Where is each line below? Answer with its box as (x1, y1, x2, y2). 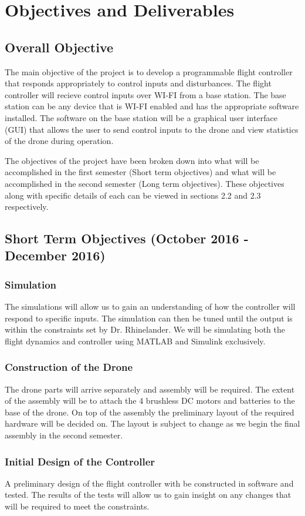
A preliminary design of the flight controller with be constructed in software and (5, 477, 294, 489)
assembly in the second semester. (5, 429, 123, 441)
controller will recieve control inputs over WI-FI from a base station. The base (5, 88, 286, 100)
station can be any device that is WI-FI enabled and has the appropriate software (5, 100, 299, 112)
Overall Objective (5, 38, 114, 56)
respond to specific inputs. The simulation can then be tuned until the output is (5, 311, 293, 324)
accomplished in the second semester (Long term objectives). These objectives (5, 177, 284, 189)
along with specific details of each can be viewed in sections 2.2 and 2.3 (5, 189, 261, 201)
